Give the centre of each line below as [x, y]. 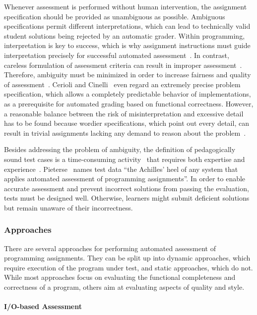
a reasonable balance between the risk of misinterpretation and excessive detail [124, 113]
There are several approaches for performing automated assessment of [110, 248]
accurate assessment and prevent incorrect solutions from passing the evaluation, [127, 188]
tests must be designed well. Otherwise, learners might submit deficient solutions [127, 198]
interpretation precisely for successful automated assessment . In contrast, [117, 55]
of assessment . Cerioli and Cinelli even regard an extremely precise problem [122, 84]
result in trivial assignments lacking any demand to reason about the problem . [125, 132]
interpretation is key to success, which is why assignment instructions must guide [127, 45]
